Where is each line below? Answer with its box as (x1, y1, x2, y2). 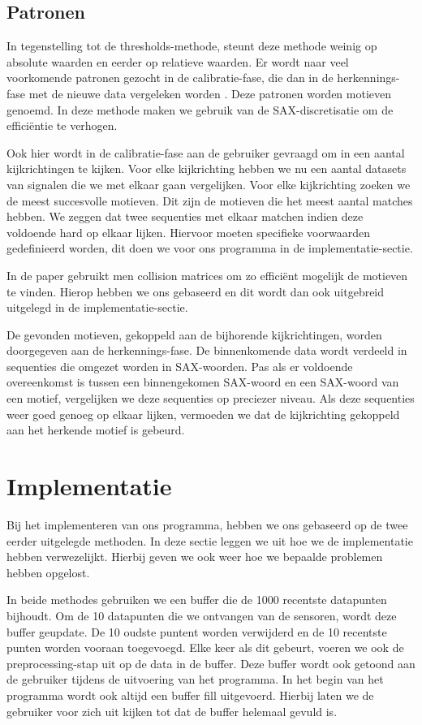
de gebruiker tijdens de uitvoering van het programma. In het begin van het (6, 671, 384, 688)
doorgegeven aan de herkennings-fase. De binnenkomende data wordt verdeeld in (6, 342, 407, 359)
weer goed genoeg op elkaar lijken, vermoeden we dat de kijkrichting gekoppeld (6, 405, 400, 422)
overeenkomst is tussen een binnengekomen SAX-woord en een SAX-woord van (6, 373, 399, 391)
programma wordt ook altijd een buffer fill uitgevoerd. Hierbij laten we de (6, 686, 374, 703)
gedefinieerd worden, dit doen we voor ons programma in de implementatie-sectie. (6, 240, 413, 257)
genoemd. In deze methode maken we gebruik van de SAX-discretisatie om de (6, 101, 394, 118)
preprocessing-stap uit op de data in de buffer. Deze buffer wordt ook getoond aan (6, 654, 416, 671)
